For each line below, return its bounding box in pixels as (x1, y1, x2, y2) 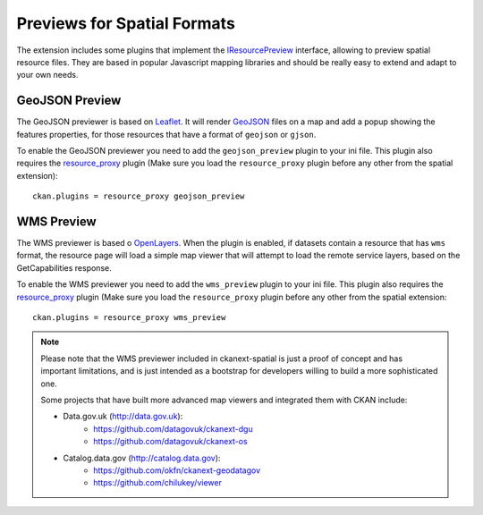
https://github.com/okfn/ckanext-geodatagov (93, 465, 261, 476)
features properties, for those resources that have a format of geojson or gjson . (16, 129, 317, 139)
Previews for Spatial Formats (16, 13, 236, 33)
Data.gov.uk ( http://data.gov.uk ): (63, 411, 183, 422)
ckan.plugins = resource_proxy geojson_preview (32, 191, 245, 201)
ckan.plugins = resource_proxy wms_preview (32, 313, 226, 323)
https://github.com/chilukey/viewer (93, 477, 223, 488)
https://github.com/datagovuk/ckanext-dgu (93, 423, 254, 434)
